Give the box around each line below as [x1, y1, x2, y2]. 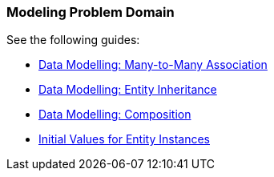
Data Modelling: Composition [38, 107, 191, 122]
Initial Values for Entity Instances [38, 132, 210, 147]
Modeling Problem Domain [6, 4, 175, 20]
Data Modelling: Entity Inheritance [38, 82, 217, 97]
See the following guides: [6, 33, 140, 47]
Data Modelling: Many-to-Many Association [38, 58, 268, 72]
